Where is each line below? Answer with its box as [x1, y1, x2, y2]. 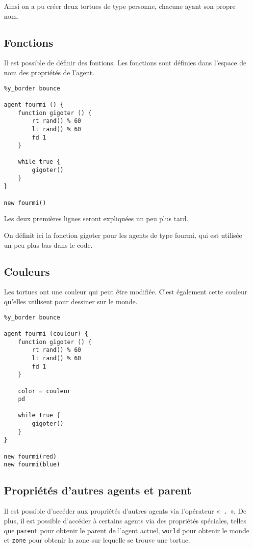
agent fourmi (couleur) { [4, 330, 88, 337]
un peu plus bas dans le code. [4, 239, 93, 250]
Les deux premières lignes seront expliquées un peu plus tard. [4, 213, 189, 224]
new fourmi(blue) [4, 461, 60, 468]
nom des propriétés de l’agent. [4, 67, 95, 77]
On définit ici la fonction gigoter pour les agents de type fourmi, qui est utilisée [4, 230, 242, 240]
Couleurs [4, 263, 50, 279]
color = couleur [18, 387, 71, 395]
